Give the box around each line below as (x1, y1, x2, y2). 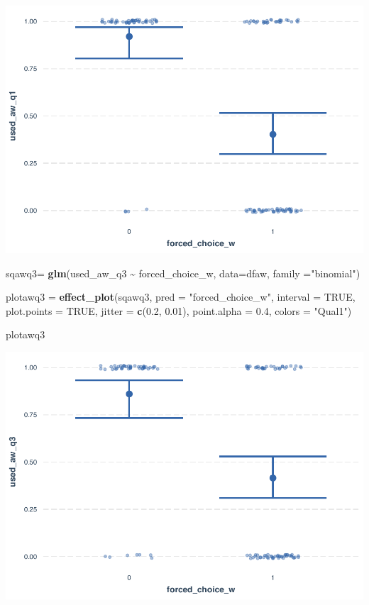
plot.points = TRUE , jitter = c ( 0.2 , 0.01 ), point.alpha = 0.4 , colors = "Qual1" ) (6, 303, 352, 318)
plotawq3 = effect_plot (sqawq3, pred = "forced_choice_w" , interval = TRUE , (6, 289, 356, 304)
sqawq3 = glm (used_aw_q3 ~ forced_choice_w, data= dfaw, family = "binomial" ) (6, 265, 360, 280)
